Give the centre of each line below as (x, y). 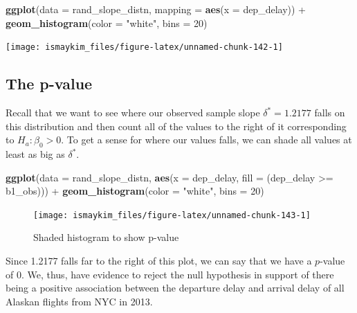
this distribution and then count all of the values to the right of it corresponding (176, 126)
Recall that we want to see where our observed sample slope (133, 113)
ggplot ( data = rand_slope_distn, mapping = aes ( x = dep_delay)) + (156, 9)
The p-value (49, 83)
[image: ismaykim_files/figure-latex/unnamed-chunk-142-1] (144, 47)
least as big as (35, 154)
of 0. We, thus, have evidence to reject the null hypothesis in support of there (170, 274)
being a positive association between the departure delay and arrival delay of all (175, 288)
